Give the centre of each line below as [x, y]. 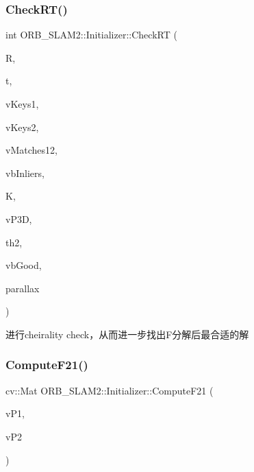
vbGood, [24, 265]
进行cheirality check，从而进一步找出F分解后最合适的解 [127, 334]
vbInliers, [25, 173]
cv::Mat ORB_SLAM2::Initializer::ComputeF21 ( [110, 390]
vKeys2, [22, 127]
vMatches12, [31, 150]
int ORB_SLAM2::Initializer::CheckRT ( [91, 35]
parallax [23, 288]
